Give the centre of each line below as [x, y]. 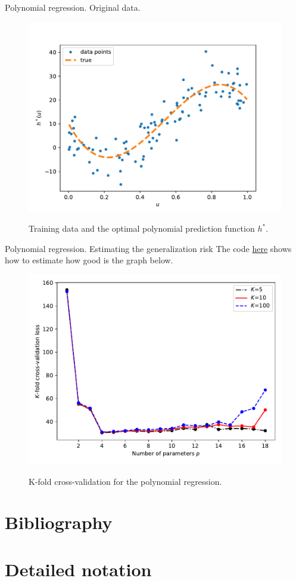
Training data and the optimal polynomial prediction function [142, 228]
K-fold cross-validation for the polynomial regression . [125, 481]
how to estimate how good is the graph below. [89, 260]
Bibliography [59, 522]
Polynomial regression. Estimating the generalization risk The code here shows [148, 248]
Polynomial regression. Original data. [73, 7]
